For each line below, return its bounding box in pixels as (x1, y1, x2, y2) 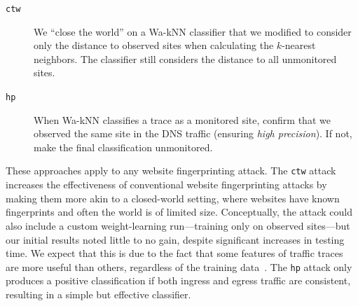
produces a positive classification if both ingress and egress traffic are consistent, (6, 273, 351, 288)
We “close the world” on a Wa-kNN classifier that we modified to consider (34, 24, 352, 39)
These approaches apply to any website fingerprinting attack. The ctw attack (6, 163, 336, 178)
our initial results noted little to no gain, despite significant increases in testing (6, 232, 345, 246)
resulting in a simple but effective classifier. (6, 286, 191, 301)
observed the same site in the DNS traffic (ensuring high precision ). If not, (34, 126, 352, 141)
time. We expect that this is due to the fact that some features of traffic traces (6, 246, 343, 260)
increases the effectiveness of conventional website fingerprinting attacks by (6, 177, 327, 192)
